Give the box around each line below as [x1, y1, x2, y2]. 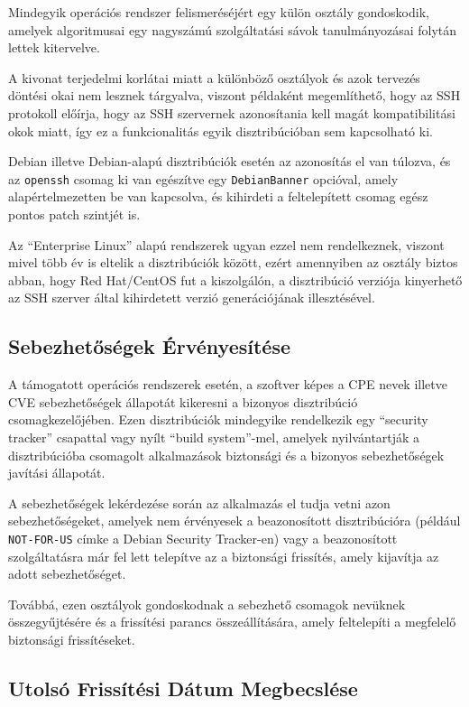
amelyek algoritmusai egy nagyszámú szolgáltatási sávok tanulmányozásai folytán [8, 20, 457, 39]
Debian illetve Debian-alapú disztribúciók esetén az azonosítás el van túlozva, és [8, 152, 451, 171]
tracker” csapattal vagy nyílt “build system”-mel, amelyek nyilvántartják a [8, 427, 420, 446]
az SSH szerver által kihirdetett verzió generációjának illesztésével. [8, 288, 375, 307]
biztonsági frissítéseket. [8, 629, 135, 648]
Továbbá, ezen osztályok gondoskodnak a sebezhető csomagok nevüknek [8, 594, 406, 613]
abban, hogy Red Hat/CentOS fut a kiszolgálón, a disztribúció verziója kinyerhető [8, 270, 463, 289]
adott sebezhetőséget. [8, 564, 126, 583]
